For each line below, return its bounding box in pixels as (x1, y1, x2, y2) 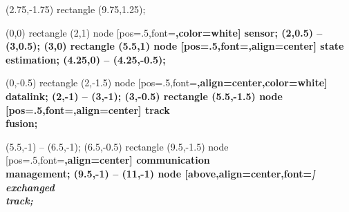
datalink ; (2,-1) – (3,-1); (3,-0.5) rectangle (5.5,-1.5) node (6, 88, 283, 103)
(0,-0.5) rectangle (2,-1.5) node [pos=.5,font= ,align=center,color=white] (6, 75, 328, 90)
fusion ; (6, 116, 38, 131)
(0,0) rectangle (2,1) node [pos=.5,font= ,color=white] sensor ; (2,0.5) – (6, 25, 323, 39)
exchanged (6, 180, 55, 194)
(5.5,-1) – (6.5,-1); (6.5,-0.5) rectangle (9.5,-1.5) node (6, 139, 229, 153)
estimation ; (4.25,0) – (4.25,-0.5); (6, 52, 166, 66)
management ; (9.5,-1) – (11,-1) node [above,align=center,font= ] (6, 166, 315, 180)
